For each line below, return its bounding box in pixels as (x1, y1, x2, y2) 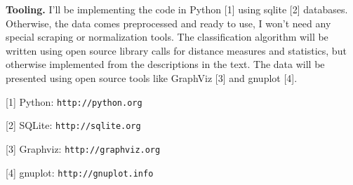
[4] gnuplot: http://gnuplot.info (6, 165, 154, 179)
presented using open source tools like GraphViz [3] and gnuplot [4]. (6, 70, 298, 85)
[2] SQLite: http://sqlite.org (6, 118, 141, 132)
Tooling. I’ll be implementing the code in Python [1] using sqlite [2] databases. (6, 2, 348, 16)
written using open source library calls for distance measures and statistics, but (6, 43, 347, 57)
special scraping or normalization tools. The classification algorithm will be (6, 29, 328, 44)
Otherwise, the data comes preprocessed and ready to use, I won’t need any (6, 15, 331, 30)
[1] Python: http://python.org (6, 94, 142, 109)
